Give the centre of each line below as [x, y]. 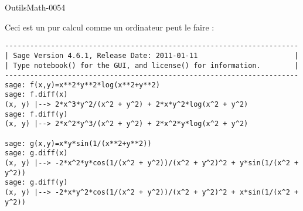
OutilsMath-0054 [35, 7]
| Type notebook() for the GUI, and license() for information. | [152, 65]
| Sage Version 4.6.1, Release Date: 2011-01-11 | [152, 55]
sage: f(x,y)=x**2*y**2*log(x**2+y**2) [82, 85]
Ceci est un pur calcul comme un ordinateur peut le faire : [110, 27]
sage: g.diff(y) [36, 183]
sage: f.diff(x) [36, 95]
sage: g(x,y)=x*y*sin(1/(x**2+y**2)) [78, 143]
